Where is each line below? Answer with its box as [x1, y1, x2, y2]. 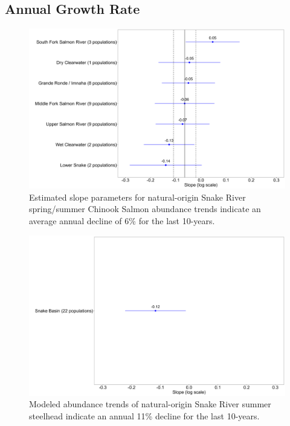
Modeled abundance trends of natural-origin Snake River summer [29, 398, 271, 410]
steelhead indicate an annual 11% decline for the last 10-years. [29, 409, 260, 422]
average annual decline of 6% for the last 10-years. [29, 214, 215, 227]
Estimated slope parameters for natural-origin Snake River [29, 190, 246, 203]
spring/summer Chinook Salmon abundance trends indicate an [29, 202, 261, 215]
